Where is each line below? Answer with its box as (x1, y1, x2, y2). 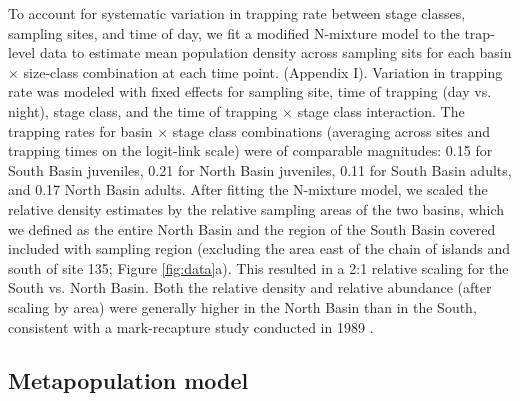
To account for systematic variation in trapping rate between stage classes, (8, 3, 466, 23)
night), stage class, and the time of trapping (8, 100, 278, 121)
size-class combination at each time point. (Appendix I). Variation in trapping (23, 61, 503, 82)
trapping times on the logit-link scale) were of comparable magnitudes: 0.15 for (8, 140, 493, 161)
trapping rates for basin (8, 120, 153, 141)
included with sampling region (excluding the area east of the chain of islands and (8, 238, 511, 259)
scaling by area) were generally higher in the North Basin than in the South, (8, 296, 477, 317)
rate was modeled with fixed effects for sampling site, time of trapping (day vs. (8, 81, 492, 102)
